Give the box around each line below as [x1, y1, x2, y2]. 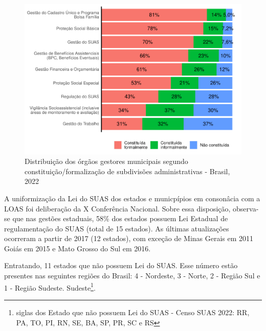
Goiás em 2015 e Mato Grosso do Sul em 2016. [4, 243, 151, 253]
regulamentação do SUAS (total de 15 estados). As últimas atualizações [4, 223, 229, 233]
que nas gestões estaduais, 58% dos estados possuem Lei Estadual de [12, 213, 228, 224]
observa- [233, 203, 259, 214]
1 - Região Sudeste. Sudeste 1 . [4, 280, 96, 293]
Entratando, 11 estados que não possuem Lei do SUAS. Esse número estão [4, 260, 238, 271]
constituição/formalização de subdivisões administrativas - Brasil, [25, 166, 230, 176]
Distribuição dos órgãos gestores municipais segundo [25, 156, 188, 167]
